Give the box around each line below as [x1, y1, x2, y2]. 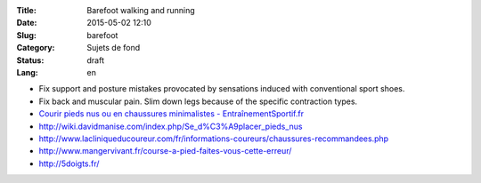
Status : [16, 54, 45, 66]
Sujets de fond [86, 43, 141, 53]
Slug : [16, 29, 37, 40]
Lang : [16, 67, 39, 77]
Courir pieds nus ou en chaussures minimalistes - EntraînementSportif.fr [38, 108, 305, 119]
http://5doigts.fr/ [38, 158, 100, 169]
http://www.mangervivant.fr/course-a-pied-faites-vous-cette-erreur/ [38, 146, 292, 156]
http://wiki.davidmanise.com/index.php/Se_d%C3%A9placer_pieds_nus [38, 121, 303, 131]
